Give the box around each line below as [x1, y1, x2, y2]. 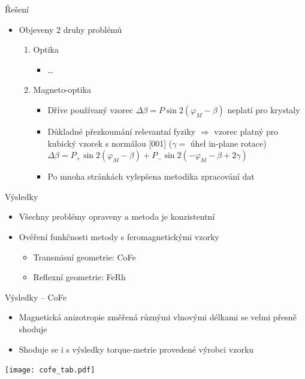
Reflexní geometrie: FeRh [33, 271, 126, 283]
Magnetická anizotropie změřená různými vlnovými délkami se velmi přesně [19, 311, 297, 323]
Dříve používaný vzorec [47, 103, 133, 116]
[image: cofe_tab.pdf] [5, 366, 95, 375]
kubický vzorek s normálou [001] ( [47, 137, 173, 149]
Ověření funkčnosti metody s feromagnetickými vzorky [19, 230, 219, 242]
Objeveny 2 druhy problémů [19, 23, 122, 35]
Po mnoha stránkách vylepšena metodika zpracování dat [47, 170, 255, 183]
